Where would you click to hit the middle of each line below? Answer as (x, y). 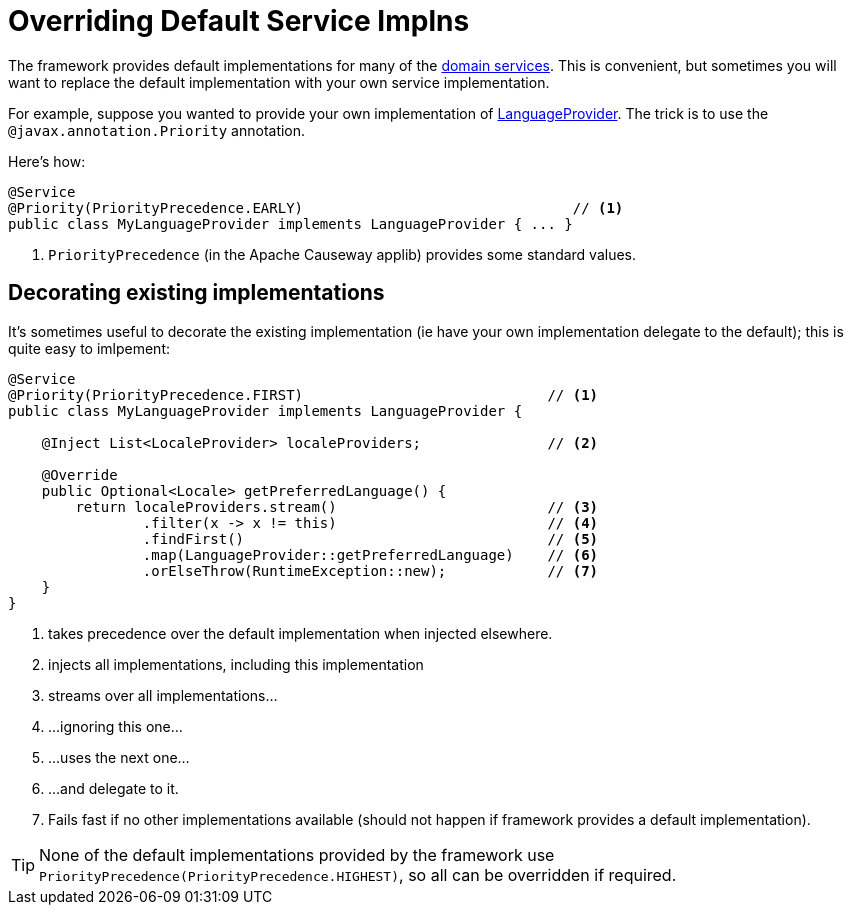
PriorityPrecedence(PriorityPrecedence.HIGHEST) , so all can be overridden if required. (358, 874)
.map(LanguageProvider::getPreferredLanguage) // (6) (370, 554)
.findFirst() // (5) (370, 538)
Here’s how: (47, 161)
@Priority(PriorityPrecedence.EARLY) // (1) (316, 207)
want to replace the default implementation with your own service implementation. (279, 82)
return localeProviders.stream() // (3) (337, 506)
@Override (79, 474)
